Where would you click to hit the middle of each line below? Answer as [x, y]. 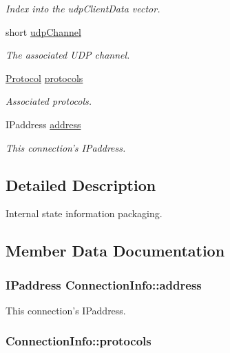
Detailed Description [81, 184]
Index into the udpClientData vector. [83, 8]
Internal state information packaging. [84, 213]
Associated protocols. [49, 101]
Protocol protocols [44, 78]
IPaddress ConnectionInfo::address [104, 284]
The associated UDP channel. [68, 55]
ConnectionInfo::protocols [79, 341]
